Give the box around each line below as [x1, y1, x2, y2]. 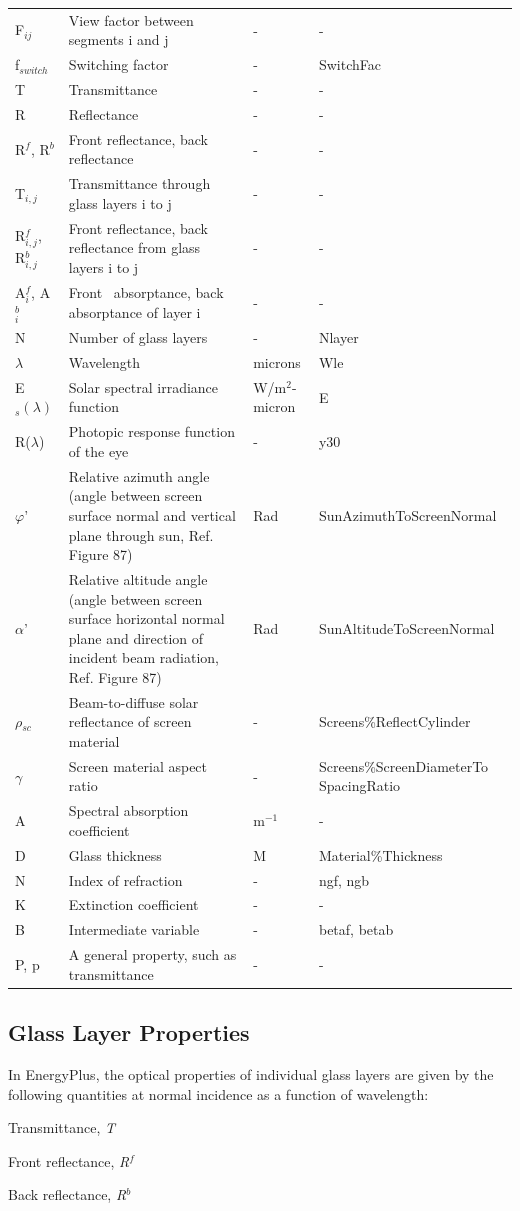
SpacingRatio [318, 775, 401, 796]
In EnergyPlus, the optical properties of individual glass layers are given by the [8, 1063, 494, 1084]
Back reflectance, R [8, 1184, 127, 1205]
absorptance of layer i [68, 301, 201, 322]
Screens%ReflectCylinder [318, 711, 471, 732]
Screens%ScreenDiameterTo [318, 755, 489, 776]
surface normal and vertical [68, 504, 236, 525]
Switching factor [68, 54, 169, 75]
